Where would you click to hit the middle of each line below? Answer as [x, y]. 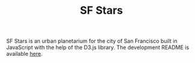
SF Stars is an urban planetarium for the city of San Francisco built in [92, 41]
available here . [24, 54]
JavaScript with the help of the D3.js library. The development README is [98, 47]
